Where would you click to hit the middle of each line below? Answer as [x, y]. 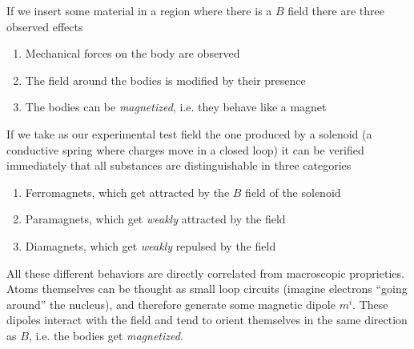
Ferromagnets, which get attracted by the [127, 192]
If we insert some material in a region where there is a [139, 10]
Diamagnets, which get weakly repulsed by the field [151, 245]
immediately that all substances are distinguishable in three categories [179, 165]
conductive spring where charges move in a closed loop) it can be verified [185, 149]
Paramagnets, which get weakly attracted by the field [155, 219]
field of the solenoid [293, 192]
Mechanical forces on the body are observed [133, 53]
